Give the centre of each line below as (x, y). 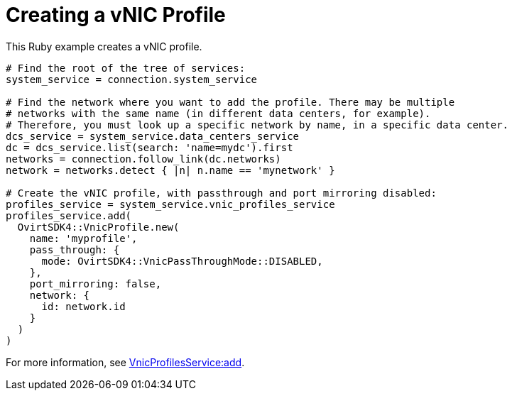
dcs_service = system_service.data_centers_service (153, 136)
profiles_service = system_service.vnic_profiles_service (170, 204)
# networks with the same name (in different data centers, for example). (218, 113)
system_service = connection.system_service (132, 79)
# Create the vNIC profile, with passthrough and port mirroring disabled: (221, 193)
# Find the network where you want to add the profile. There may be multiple (230, 102)
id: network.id (83, 306)
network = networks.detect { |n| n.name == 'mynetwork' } (170, 170)
